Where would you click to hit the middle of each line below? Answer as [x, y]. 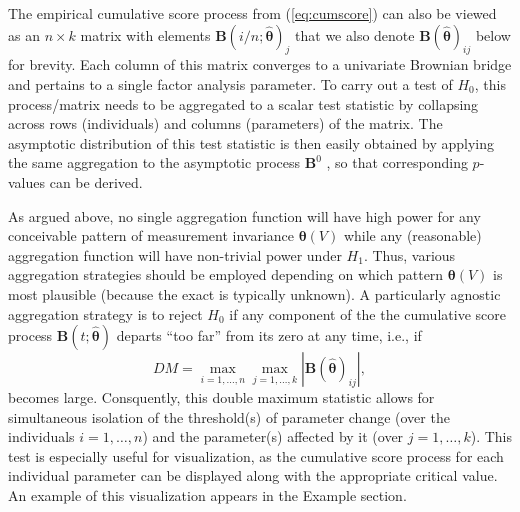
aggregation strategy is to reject [105, 313]
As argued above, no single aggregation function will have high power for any [244, 215]
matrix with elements [145, 34]
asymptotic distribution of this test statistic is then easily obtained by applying [251, 142]
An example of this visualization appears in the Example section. [207, 495]
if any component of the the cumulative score [367, 313]
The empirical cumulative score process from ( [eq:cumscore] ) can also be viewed [252, 13]
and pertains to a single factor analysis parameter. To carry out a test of [230, 83]
